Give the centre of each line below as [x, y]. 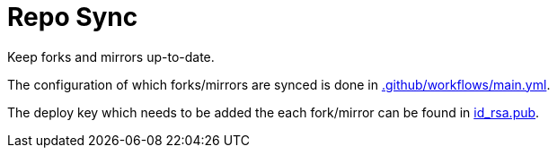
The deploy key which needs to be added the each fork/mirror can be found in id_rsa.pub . [274, 112]
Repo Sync [73, 17]
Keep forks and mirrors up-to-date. [111, 56]
